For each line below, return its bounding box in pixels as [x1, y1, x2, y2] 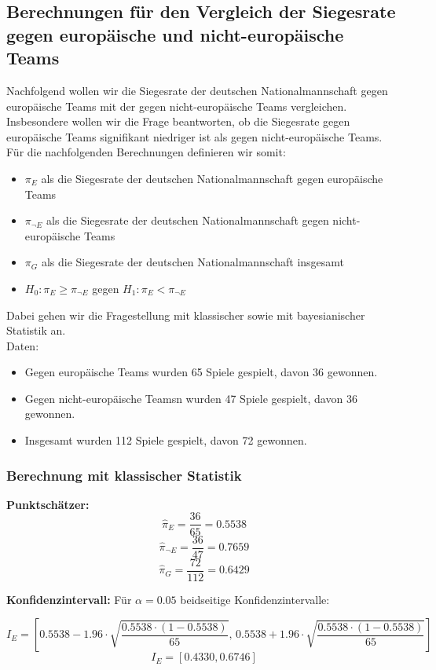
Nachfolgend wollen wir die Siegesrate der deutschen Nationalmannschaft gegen [6, 82, 388, 98]
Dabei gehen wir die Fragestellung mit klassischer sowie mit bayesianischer [6, 306, 365, 323]
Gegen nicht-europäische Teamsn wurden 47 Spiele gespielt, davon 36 [24, 390, 357, 406]
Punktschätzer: [6, 496, 90, 512]
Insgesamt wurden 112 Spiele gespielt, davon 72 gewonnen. [24, 432, 307, 448]
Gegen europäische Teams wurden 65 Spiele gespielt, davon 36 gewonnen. [24, 364, 378, 380]
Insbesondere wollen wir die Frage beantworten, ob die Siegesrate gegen [6, 113, 350, 130]
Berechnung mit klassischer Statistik [6, 465, 242, 485]
